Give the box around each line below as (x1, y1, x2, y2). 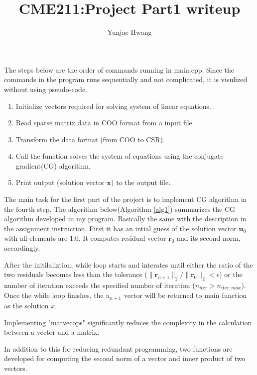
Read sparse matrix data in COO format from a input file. (15, 117, 194, 128)
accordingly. (4, 243, 40, 253)
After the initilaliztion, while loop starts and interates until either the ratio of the (4, 259, 253, 270)
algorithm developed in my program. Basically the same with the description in (4, 213, 247, 224)
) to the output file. (111, 177, 171, 187)
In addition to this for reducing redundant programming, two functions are (4, 343, 233, 354)
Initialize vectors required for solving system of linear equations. (15, 100, 211, 111)
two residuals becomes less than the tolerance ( (4, 269, 147, 280)
